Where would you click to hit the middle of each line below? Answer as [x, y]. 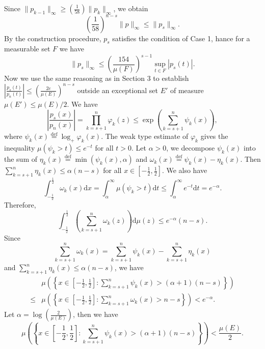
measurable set [27, 49]
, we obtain [131, 8]
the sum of [21, 159]
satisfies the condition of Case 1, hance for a [181, 38]
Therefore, [20, 205]
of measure [187, 90]
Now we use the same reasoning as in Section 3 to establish [97, 78]
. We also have [184, 170]
